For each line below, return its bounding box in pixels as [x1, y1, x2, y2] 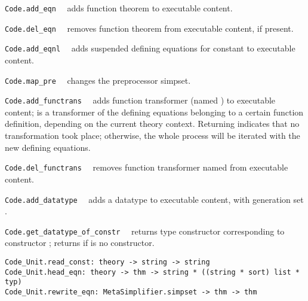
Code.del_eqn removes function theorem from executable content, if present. [5, 22, 294, 34]
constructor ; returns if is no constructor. [5, 236, 155, 249]
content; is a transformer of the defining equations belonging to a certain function [5, 105, 304, 118]
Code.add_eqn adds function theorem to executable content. [5, 2, 233, 14]
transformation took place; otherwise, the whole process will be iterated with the [5, 129, 300, 142]
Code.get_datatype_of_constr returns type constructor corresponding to [5, 224, 285, 237]
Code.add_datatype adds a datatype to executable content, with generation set [5, 193, 304, 205]
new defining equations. [5, 141, 91, 153]
